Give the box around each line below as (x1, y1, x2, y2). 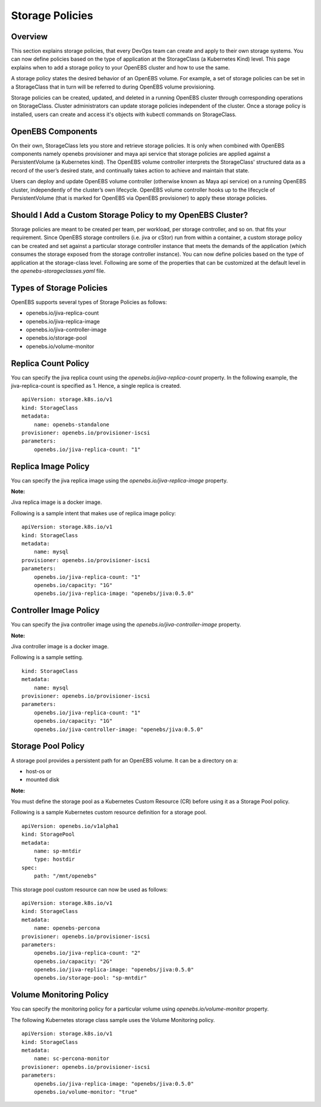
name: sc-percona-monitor (33, 1055, 110, 1062)
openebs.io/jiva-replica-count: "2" (33, 949, 141, 957)
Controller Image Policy (11, 606, 100, 616)
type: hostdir (33, 856, 75, 863)
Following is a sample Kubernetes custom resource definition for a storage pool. (11, 809, 207, 816)
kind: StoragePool (21, 831, 75, 838)
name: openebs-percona (33, 925, 100, 932)
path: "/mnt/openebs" (33, 873, 97, 880)
